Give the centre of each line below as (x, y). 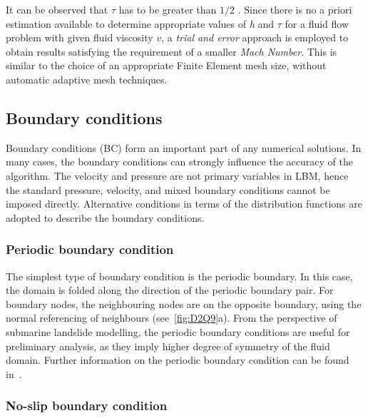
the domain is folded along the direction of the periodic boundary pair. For (170, 290)
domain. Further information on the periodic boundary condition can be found (178, 360)
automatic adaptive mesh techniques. (87, 79)
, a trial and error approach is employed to (255, 37)
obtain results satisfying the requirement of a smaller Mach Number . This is (172, 51)
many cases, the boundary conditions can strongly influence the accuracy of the (179, 162)
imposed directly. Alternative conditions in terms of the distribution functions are (184, 204)
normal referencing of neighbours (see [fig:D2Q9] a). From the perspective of (172, 318)
